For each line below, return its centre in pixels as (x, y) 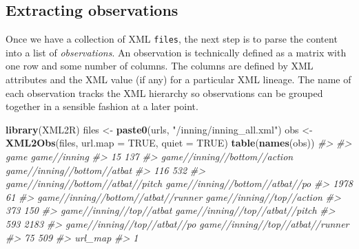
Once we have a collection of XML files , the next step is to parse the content (172, 39)
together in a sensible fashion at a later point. (102, 106)
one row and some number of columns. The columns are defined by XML (160, 66)
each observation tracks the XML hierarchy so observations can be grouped (164, 93)
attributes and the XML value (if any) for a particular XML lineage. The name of (178, 79)
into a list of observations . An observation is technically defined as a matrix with (176, 52)
